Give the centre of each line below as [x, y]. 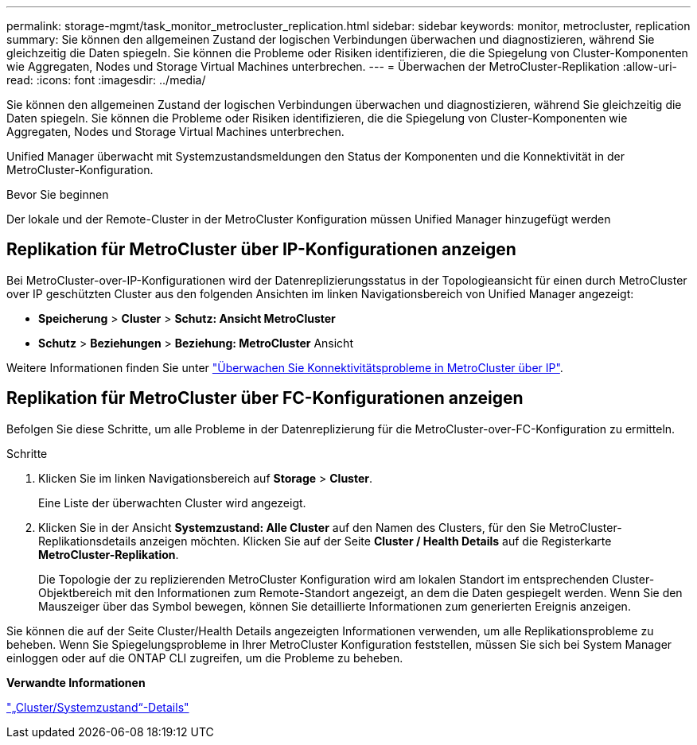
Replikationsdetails [88, 541]
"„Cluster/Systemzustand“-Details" [98, 707]
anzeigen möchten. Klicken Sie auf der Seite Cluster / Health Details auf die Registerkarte [376, 541]
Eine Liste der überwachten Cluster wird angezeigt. [172, 502]
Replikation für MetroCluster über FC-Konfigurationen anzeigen [265, 398]
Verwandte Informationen [76, 682]
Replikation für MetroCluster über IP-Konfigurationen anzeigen [261, 250]
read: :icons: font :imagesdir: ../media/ [106, 80]
